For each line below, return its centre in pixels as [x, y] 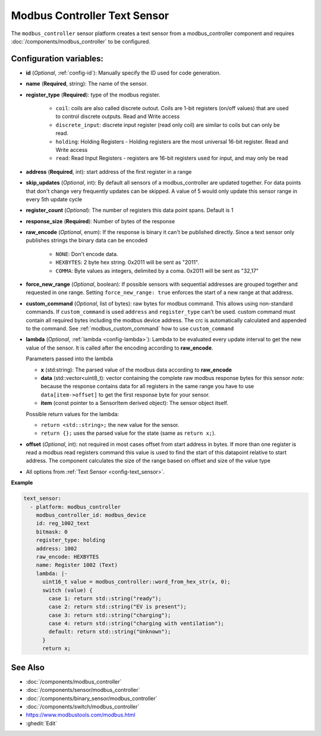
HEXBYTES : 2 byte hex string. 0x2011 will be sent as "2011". [127, 263]
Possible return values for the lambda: [72, 414]
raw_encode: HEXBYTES [67, 556]
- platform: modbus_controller [75, 507]
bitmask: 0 [52, 532]
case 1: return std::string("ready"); [105, 598]
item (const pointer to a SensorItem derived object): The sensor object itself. [135, 403]
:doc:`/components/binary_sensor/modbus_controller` [92, 698]
